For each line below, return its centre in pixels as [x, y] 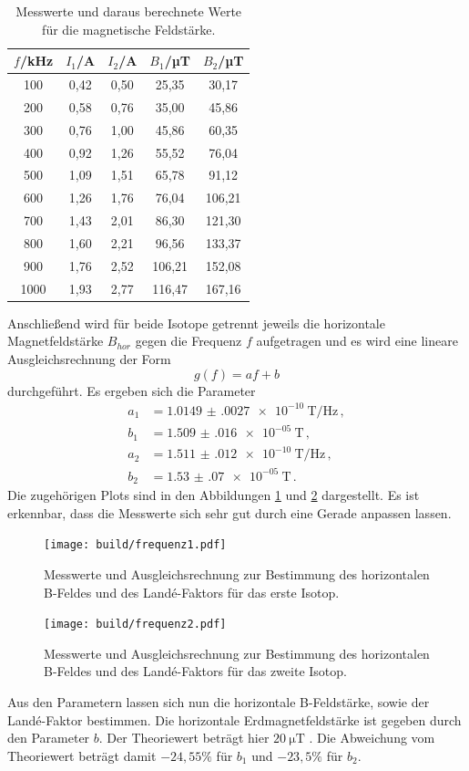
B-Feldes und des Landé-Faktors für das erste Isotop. [192, 592]
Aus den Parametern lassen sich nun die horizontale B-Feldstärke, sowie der [219, 702]
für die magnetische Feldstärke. [129, 29]
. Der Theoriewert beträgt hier [184, 738]
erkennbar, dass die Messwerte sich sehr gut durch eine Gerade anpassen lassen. [229, 512]
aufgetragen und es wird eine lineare [357, 341]
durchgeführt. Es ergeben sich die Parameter [132, 390]
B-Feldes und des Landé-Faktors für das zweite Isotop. [195, 671]
